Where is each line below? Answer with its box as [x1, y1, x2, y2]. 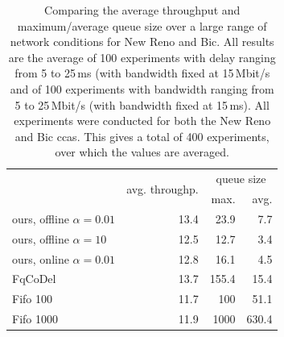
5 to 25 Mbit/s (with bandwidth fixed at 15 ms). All [14, 96, 270, 113]
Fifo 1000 [12, 310, 58, 327]
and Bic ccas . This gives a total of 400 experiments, [14, 127, 270, 144]
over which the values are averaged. [55, 144, 229, 160]
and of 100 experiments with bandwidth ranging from [10, 80, 274, 97]
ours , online [12, 250, 69, 267]
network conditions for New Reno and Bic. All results [10, 33, 274, 50]
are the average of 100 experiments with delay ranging [8, 48, 276, 65]
